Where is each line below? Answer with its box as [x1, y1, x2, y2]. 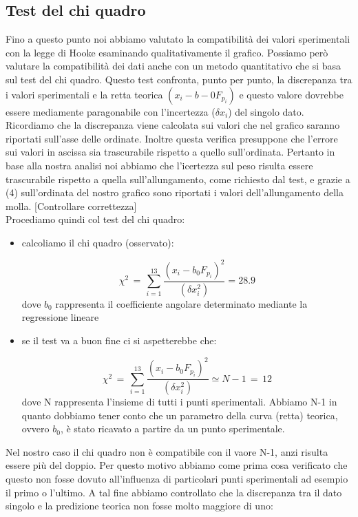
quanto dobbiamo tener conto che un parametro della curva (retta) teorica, [21, 408, 338, 422]
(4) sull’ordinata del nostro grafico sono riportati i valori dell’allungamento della [6, 185, 344, 200]
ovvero [21, 421, 50, 436]
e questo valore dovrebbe [239, 87, 344, 101]
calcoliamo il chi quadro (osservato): [21, 235, 174, 249]
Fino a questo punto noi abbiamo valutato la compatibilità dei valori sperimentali [6, 32, 350, 46]
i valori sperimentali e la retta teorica [6, 87, 163, 101]
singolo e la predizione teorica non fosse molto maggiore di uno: [6, 498, 273, 513]
